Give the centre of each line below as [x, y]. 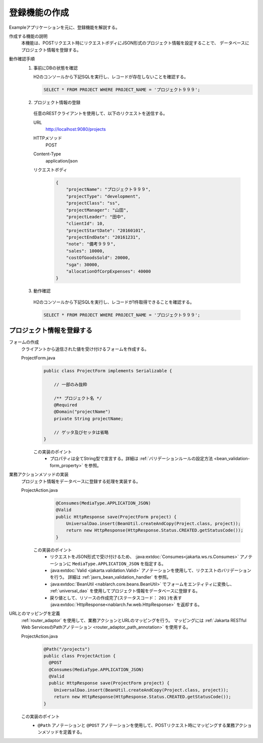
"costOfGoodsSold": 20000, [98, 258]
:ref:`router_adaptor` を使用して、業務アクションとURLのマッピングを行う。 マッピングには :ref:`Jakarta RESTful [134, 620]
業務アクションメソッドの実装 [39, 474]
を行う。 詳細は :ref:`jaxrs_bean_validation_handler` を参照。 [111, 577]
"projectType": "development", [103, 196]
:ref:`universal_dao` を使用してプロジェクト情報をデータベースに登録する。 [125, 591]
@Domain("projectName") [82, 412]
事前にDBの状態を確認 [56, 68]
